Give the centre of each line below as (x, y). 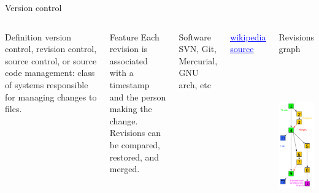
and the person (138, 96)
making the (131, 109)
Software (195, 36)
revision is (129, 49)
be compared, (135, 144)
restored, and (134, 157)
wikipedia (248, 36)
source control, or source (51, 60)
